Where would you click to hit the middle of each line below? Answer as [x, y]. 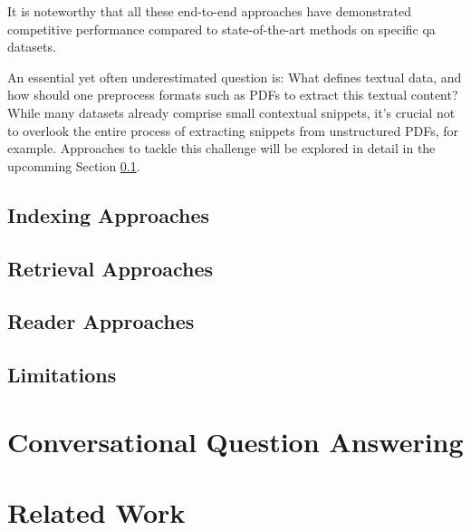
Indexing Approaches [108, 214]
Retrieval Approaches [111, 268]
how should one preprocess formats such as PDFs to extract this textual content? [233, 95]
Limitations [62, 375]
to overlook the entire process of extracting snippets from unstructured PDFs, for [233, 130]
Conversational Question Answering [235, 441]
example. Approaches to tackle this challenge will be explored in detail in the [221, 148]
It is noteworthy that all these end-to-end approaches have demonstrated [210, 11]
